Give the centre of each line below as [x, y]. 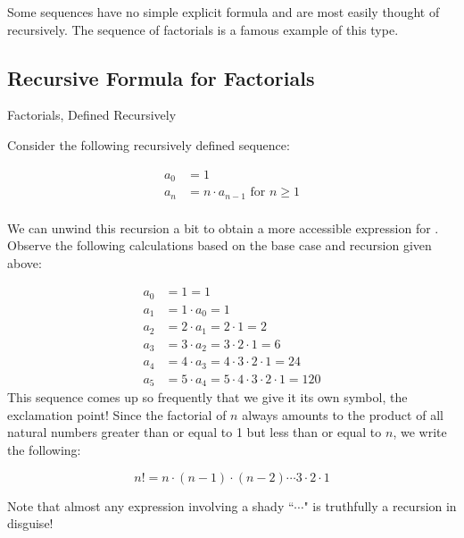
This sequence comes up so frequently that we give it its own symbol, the [207, 397]
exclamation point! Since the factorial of [117, 414]
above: [25, 262]
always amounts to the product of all [343, 414]
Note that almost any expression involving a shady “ [151, 505]
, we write [420, 432]
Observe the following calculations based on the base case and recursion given [220, 245]
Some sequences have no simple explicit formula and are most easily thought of [224, 12]
